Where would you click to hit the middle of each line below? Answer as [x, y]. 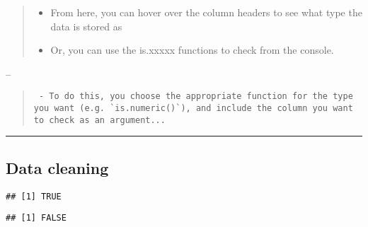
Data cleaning [57, 167]
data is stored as [86, 26]
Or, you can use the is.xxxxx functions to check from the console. [192, 50]
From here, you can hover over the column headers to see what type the [206, 12]
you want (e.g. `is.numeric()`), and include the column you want [193, 109]
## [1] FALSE [36, 218]
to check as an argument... [99, 120]
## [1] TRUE [34, 196]
